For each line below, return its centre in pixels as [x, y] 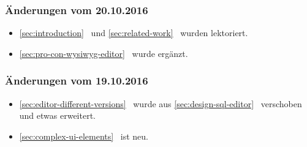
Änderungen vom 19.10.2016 [77, 81]
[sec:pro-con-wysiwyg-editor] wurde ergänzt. [104, 53]
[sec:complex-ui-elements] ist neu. [84, 136]
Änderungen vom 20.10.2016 [77, 9]
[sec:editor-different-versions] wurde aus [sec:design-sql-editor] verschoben [161, 103]
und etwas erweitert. [57, 115]
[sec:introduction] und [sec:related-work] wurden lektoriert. [134, 33]
